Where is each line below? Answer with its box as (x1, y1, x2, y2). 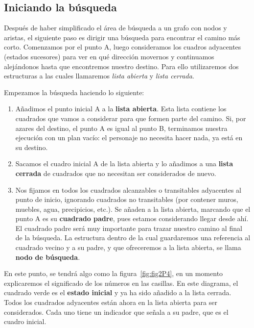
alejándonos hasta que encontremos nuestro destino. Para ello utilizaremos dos (4, 61, 239, 71)
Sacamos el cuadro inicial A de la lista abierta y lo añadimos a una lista (15, 158, 233, 169)
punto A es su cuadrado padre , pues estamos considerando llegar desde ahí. (15, 213, 249, 224)
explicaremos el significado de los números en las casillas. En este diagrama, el (4, 278, 238, 288)
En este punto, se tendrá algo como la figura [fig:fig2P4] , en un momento (4, 268, 223, 278)
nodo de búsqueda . (15, 252, 80, 262)
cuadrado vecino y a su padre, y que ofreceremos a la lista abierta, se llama (15, 242, 241, 252)
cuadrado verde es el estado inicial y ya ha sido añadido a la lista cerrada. (4, 287, 231, 298)
